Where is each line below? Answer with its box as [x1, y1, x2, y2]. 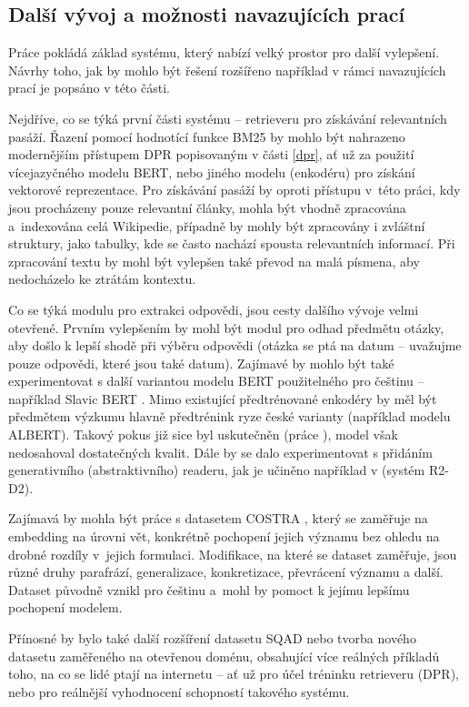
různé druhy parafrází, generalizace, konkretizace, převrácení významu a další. [8, 562, 444, 581]
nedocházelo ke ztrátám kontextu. [8, 269, 196, 288]
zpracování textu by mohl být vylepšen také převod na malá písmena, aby [8, 251, 420, 270]
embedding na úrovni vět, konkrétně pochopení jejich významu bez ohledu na [8, 527, 440, 546]
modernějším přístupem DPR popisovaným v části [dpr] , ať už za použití [8, 145, 414, 164]
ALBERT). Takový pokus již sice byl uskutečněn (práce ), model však [8, 425, 398, 444]
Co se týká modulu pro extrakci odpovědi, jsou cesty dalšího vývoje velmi [8, 299, 419, 318]
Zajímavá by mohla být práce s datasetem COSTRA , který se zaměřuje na [8, 509, 428, 528]
